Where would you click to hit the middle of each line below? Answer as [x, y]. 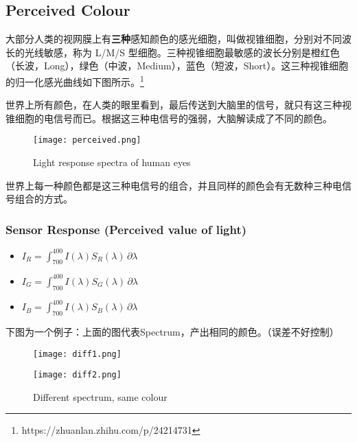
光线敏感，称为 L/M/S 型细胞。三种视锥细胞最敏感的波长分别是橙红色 [182, 52]
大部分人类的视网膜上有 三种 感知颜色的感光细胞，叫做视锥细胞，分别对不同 [174, 39]
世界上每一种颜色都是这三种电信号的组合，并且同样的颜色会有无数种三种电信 [178, 185]
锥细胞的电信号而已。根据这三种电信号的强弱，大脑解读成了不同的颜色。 [169, 118]
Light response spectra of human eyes [112, 162]
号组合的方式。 [39, 199]
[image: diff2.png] [77, 375]
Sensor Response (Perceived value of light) [126, 229]
